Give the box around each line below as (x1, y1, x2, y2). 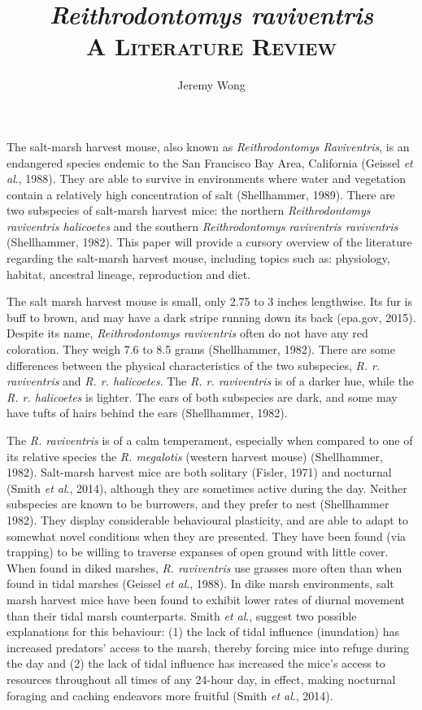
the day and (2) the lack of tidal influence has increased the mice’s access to (7, 655, 385, 672)
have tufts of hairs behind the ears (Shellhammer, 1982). (7, 404, 288, 421)
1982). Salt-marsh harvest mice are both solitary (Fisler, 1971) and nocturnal (7, 464, 392, 481)
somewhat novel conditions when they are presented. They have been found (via (7, 527, 407, 544)
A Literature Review (85, 29, 337, 63)
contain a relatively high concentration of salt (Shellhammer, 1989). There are (7, 185, 395, 203)
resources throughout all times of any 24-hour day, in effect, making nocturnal (7, 670, 396, 687)
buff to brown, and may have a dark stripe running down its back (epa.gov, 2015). (7, 308, 416, 325)
